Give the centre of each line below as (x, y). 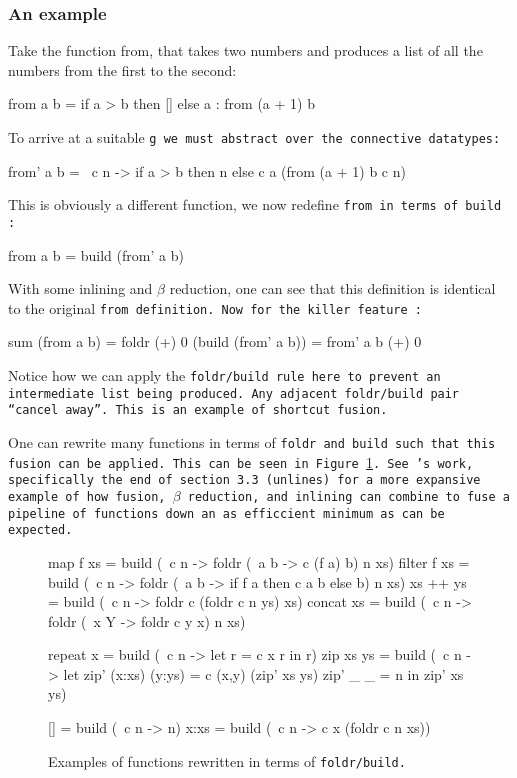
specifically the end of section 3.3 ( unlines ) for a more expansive (244, 480)
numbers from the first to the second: (122, 69)
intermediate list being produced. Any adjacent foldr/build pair (234, 393)
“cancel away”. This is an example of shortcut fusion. (198, 410)
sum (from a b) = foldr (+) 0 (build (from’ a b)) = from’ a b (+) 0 (215, 341)
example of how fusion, (87, 496)
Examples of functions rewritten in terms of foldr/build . (227, 760)
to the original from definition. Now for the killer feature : (215, 307)
